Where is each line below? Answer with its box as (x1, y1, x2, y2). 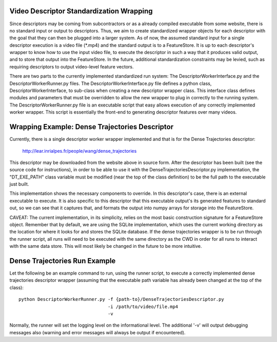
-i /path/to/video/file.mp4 (108, 303, 179, 310)
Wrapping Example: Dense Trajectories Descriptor (9, 122, 174, 131)
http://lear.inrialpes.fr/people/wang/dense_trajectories (22, 148, 137, 154)
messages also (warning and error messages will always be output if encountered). (9, 329, 186, 335)
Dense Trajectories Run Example (9, 257, 116, 265)
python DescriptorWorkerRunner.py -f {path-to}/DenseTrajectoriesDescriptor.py (18, 296, 224, 302)
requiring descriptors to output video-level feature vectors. (9, 63, 134, 69)
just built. (9, 181, 29, 187)
